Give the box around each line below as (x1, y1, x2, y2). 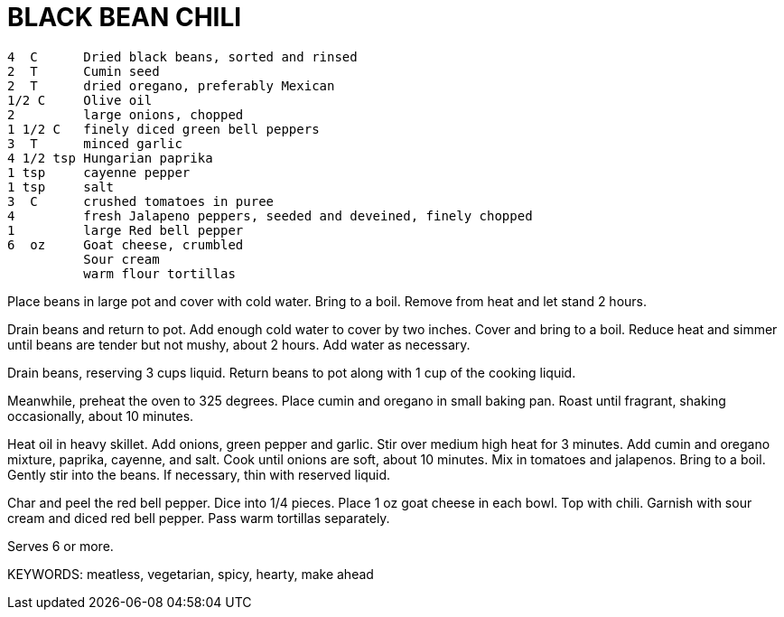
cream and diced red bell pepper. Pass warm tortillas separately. (7, 509, 390, 526)
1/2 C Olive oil (7, 92, 153, 108)
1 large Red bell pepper (7, 222, 244, 238)
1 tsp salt (7, 179, 115, 194)
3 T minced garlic (7, 136, 182, 151)
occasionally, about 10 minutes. (7, 407, 194, 424)
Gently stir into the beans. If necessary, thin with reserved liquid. (7, 466, 391, 482)
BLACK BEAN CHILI (7, 2, 242, 33)
